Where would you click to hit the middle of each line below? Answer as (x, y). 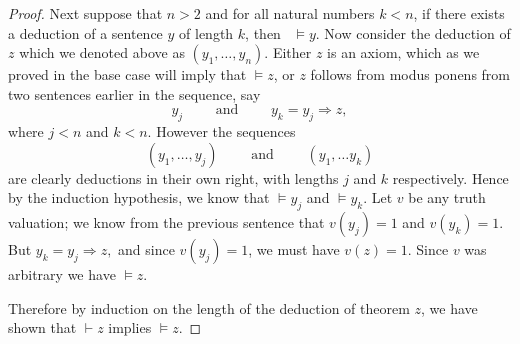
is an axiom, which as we (403, 52)
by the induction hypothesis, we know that (139, 197)
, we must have (294, 249)
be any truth (447, 197)
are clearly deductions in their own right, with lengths (173, 177)
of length (206, 32)
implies (130, 327)
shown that (42, 327)
